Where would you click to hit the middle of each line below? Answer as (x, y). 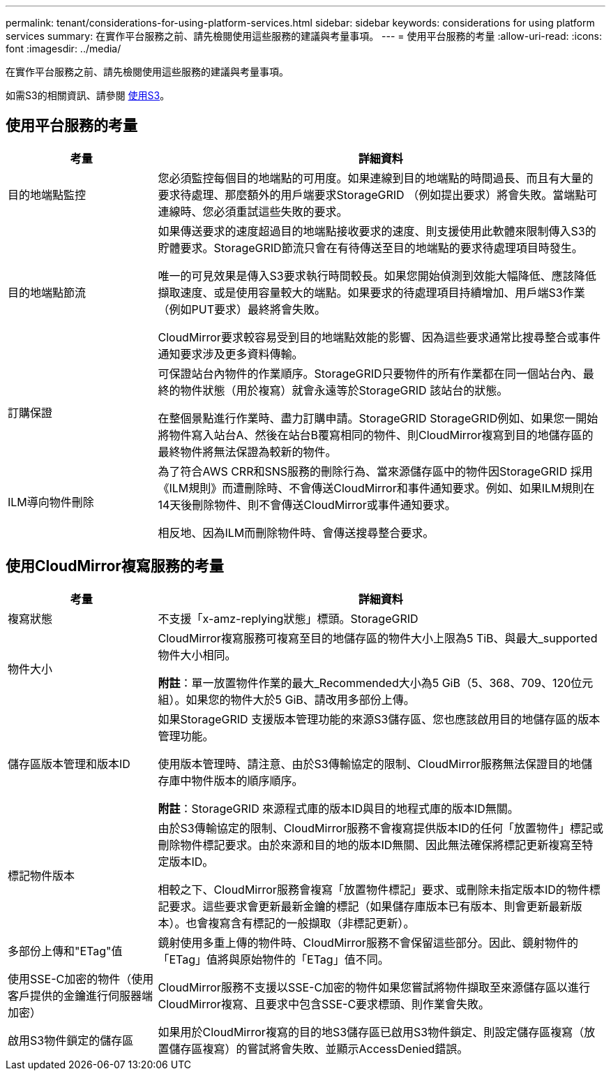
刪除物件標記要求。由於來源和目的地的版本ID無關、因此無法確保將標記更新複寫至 (370, 845)
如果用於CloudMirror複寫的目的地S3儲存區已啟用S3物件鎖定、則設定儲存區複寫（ (371, 1032)
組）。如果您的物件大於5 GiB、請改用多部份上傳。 (286, 699)
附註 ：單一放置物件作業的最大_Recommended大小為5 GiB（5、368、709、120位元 (376, 683)
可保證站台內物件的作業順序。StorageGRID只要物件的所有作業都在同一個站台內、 (370, 373)
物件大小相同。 (197, 655)
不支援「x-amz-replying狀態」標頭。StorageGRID (288, 618)
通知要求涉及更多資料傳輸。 (231, 354)
